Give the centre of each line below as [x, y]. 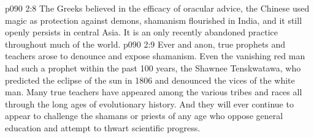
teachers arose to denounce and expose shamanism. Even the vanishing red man [155, 56]
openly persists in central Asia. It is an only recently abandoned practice [142, 32]
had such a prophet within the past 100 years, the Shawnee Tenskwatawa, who [153, 67]
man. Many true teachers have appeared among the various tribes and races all [154, 92]
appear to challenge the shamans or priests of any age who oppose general [144, 116]
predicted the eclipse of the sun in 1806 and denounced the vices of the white [150, 80]
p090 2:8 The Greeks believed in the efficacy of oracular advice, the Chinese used [157, 8]
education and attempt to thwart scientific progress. [103, 127]
